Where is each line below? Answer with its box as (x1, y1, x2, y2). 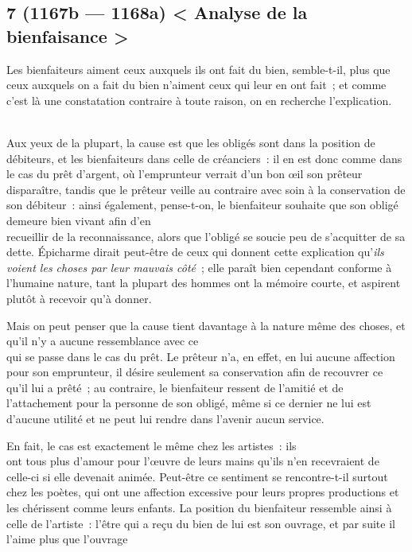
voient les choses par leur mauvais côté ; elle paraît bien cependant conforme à (6, 259, 392, 275)
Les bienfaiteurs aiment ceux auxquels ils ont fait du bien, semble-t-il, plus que (6, 60, 391, 77)
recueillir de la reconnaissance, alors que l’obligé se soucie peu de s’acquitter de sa (6, 227, 406, 244)
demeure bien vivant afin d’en (6, 212, 151, 228)
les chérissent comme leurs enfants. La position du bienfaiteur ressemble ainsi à (6, 500, 392, 516)
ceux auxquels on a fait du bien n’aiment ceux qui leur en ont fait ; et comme (6, 76, 387, 93)
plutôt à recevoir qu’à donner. (6, 290, 152, 306)
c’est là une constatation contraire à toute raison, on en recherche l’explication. (6, 91, 392, 108)
